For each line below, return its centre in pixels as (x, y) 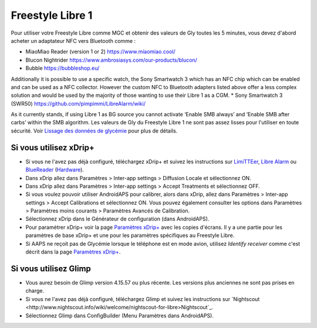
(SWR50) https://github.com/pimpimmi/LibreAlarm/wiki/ (78, 103)
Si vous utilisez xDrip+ (53, 148)
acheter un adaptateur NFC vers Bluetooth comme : (73, 40)
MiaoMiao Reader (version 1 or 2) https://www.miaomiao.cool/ (100, 52)
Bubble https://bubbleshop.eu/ (63, 68)
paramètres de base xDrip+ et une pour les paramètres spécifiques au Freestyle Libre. (130, 235)
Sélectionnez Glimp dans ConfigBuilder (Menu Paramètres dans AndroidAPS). (119, 315)
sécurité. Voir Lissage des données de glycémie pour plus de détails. (94, 131)
